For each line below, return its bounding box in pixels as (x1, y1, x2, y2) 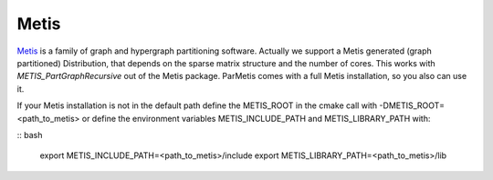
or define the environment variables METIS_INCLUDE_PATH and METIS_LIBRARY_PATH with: (81, 113, 431, 124)
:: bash (16, 129, 43, 140)
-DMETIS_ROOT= (379, 100, 445, 111)
